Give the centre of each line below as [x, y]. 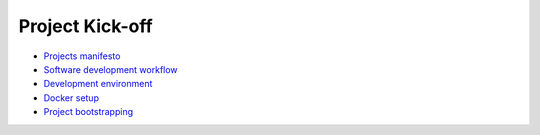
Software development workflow [111, 69]
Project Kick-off [86, 26]
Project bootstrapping [88, 112]
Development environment [98, 84]
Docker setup [71, 97]
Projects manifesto [82, 56]
